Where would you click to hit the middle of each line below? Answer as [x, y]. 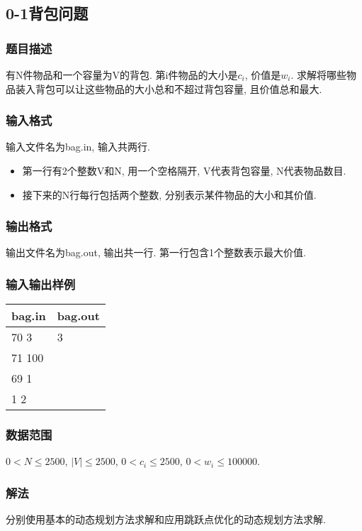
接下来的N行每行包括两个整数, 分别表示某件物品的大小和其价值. [169, 194]
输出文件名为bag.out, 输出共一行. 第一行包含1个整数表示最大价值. [156, 252]
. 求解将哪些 [319, 75]
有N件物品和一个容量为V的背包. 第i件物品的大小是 [122, 75]
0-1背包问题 [47, 13]
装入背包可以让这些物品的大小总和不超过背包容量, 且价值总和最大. [169, 88]
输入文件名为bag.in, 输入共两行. [78, 147]
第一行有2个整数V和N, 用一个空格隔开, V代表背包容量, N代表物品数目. [184, 170]
